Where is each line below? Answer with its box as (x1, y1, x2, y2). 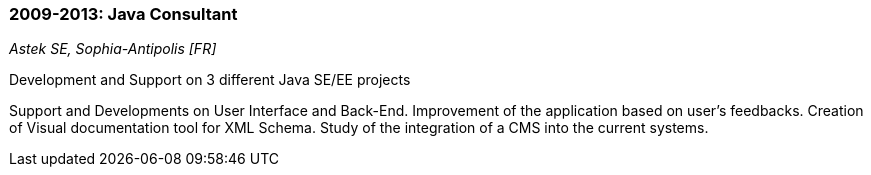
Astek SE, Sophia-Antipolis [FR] (9, 40, 217, 58)
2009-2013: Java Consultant (9, 4, 238, 24)
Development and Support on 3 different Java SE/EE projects (9, 71, 411, 89)
